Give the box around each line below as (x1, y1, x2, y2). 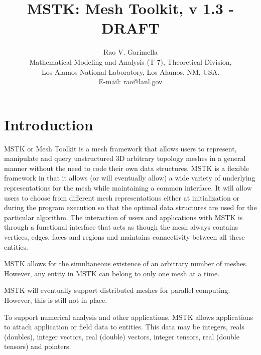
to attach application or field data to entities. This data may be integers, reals (4, 321, 244, 332)
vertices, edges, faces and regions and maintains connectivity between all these (4, 231, 245, 242)
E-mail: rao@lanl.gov (98, 76, 163, 87)
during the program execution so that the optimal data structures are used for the (4, 202, 257, 213)
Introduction (4, 114, 93, 134)
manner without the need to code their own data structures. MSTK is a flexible (4, 162, 249, 173)
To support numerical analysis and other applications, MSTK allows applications (4, 311, 253, 322)
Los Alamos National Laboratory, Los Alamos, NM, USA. (41, 66, 220, 77)
